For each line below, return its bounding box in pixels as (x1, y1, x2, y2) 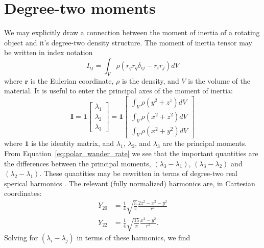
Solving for (4, 232, 38, 243)
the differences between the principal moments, (4, 158, 151, 168)
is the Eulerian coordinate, (30, 75, 114, 86)
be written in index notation (4, 47, 93, 58)
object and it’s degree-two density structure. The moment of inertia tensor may (4, 37, 252, 47)
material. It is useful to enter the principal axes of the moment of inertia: (4, 85, 233, 96)
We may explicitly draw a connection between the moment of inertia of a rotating (4, 27, 260, 38)
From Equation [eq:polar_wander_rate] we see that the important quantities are (4, 147, 258, 158)
